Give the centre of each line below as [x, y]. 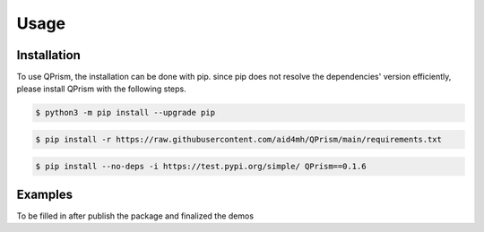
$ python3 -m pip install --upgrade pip [125, 113]
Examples [45, 194]
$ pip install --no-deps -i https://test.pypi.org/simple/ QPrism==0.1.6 [201, 166]
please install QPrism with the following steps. [102, 89]
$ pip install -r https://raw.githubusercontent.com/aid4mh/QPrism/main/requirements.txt [239, 140]
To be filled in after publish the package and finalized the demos [135, 216]
